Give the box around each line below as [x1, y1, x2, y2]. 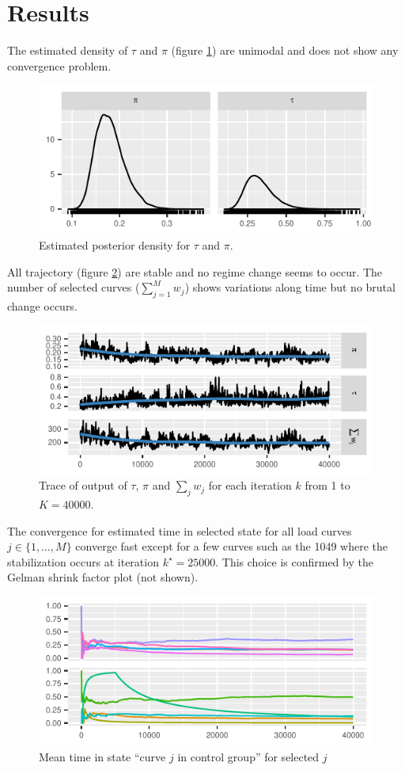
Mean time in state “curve [39, 748, 166, 764]
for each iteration [208, 477, 292, 494]
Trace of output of [39, 477, 127, 494]
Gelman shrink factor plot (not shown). [7, 569, 199, 585]
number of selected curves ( [7, 279, 140, 295]
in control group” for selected [177, 748, 320, 764]
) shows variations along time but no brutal [184, 279, 396, 295]
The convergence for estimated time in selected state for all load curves [7, 522, 352, 539]
